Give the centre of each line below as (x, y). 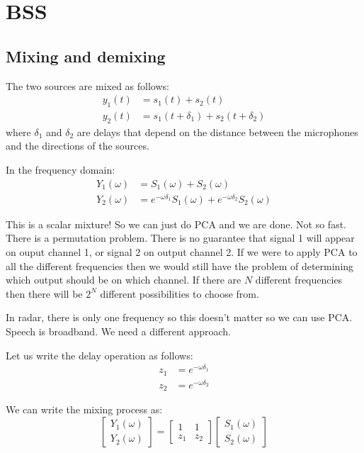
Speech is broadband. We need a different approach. (118, 331)
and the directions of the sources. (78, 146)
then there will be (44, 293)
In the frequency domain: (61, 170)
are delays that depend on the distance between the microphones (217, 132)
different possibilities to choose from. (180, 293)
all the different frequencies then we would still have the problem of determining (180, 265)
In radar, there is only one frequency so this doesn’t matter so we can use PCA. (179, 317)
